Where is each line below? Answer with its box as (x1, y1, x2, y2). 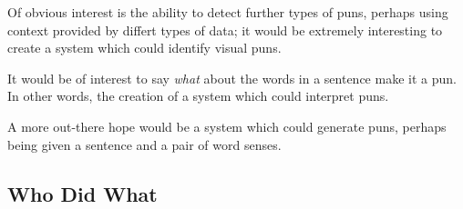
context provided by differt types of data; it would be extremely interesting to (7, 20, 443, 39)
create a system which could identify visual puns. (7, 38, 282, 57)
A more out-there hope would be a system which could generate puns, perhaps (7, 116, 447, 135)
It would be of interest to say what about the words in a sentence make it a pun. (7, 68, 457, 87)
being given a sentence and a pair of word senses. (7, 134, 282, 154)
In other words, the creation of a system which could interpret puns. (7, 86, 389, 105)
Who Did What (7, 179, 158, 207)
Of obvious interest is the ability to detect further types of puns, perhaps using (7, 3, 448, 21)
